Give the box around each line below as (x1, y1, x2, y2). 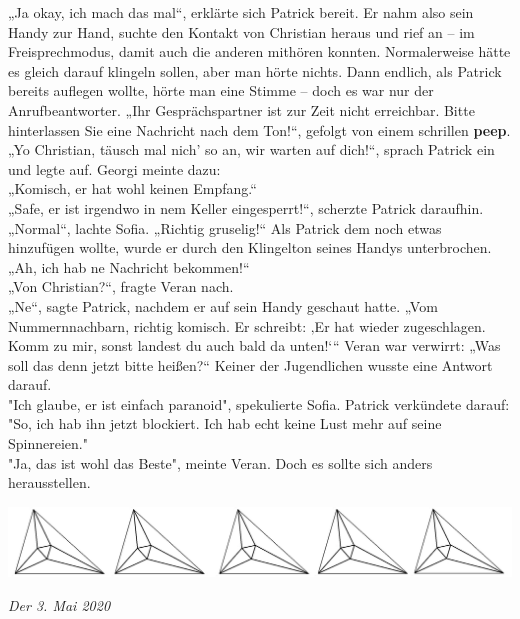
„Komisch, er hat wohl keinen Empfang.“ (8, 178, 257, 199)
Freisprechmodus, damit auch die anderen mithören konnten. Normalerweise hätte (8, 41, 511, 62)
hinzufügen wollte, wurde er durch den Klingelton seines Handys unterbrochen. (8, 237, 492, 258)
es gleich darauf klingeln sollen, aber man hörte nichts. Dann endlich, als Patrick (8, 60, 502, 81)
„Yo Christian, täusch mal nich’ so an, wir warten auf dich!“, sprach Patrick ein (8, 139, 495, 160)
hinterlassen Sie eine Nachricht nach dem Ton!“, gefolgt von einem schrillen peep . (8, 119, 511, 140)
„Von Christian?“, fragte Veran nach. (8, 276, 234, 297)
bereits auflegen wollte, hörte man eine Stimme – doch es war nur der (8, 80, 434, 101)
